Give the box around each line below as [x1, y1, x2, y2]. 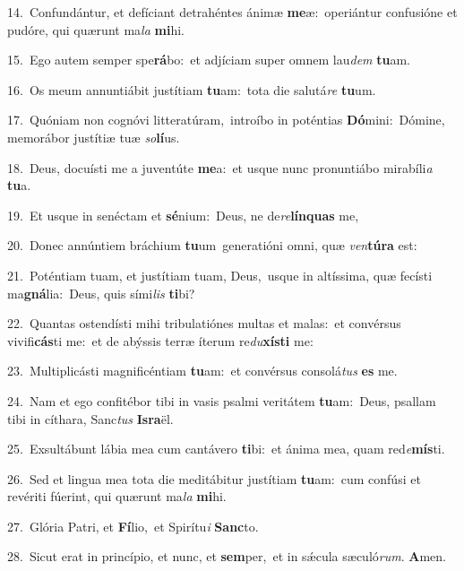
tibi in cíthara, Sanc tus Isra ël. [7, 409, 174, 428]
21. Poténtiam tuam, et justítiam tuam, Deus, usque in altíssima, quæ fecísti [7, 265, 433, 284]
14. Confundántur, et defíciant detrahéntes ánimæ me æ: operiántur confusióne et [7, 3, 458, 21]
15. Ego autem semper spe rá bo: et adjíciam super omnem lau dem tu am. [7, 50, 410, 69]
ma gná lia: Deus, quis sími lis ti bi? [7, 283, 195, 302]
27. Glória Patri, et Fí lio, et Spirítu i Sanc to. [7, 516, 259, 535]
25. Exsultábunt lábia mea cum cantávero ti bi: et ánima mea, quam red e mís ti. [7, 439, 445, 458]
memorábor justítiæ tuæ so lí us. [7, 127, 180, 146]
